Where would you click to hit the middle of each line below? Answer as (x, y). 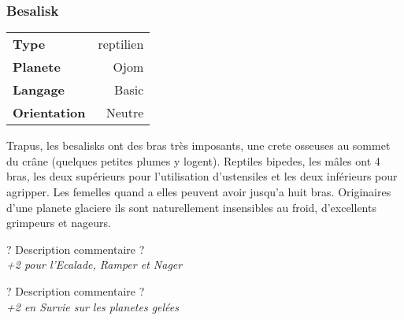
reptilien (121, 44)
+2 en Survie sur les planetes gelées (93, 306)
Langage (39, 90)
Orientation (49, 113)
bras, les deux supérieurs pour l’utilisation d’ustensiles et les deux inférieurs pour (202, 176)
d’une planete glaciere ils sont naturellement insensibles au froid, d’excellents (191, 207)
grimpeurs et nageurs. (59, 223)
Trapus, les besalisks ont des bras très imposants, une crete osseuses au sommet (198, 145)
